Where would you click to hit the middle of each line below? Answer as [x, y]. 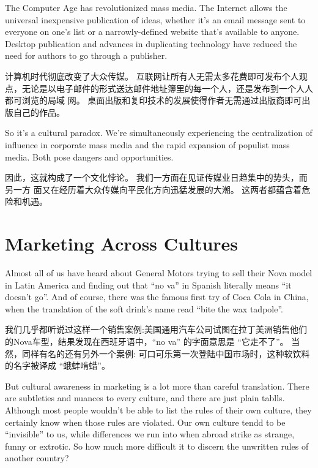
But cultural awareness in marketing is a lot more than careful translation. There [157, 386]
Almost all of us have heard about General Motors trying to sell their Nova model [159, 273]
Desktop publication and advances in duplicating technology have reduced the [151, 43]
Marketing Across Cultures [122, 243]
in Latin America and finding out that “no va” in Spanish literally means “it [148, 285]
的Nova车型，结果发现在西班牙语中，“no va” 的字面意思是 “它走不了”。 [147, 341]
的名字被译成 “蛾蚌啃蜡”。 [57, 365]
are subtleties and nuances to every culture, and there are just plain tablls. [145, 398]
